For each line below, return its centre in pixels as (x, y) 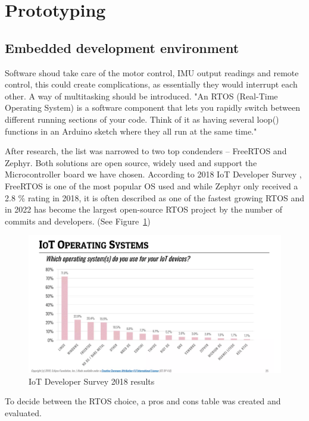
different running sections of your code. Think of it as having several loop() (142, 119)
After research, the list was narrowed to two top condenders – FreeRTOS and (146, 151)
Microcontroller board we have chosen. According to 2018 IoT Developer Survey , (153, 174)
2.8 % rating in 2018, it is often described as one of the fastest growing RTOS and (155, 197)
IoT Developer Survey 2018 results (92, 381)
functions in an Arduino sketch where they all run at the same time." (131, 131)
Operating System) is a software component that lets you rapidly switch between (152, 107)
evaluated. (23, 412)
